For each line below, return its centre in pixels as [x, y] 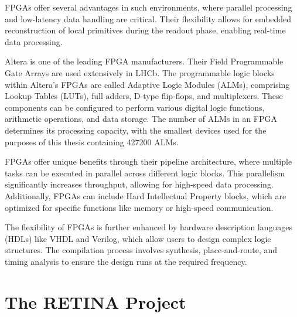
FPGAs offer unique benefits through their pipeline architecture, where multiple [148, 161]
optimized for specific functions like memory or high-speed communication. [139, 207]
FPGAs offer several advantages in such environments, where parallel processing [148, 7]
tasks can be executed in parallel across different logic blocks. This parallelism [145, 173]
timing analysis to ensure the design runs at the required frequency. [126, 261]
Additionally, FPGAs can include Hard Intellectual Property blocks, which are [146, 195]
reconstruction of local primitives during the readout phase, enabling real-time [145, 30]
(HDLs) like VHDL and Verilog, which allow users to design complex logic [138, 238]
